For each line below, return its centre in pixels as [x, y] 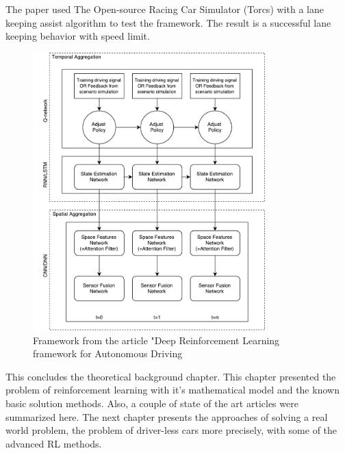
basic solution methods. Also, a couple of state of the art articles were [152, 403]
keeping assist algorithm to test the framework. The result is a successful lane [168, 22]
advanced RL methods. [54, 443]
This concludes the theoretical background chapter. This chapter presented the [171, 376]
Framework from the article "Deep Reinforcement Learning [156, 340]
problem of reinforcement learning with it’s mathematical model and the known [172, 390]
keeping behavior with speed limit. [78, 36]
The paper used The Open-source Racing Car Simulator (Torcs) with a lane [165, 9]
